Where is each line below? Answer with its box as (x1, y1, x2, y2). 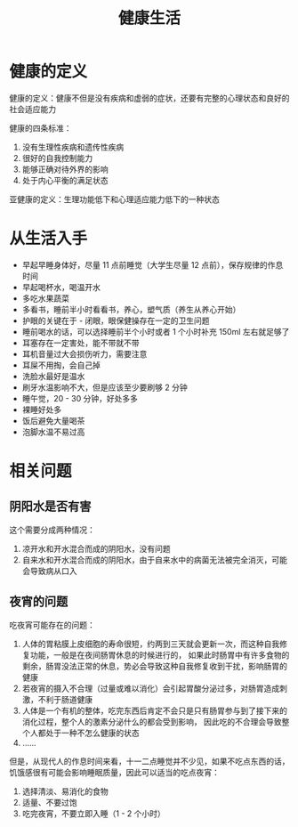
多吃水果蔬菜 (21, 293, 69, 304)
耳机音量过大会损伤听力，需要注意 (21, 348, 148, 359)
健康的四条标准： (9, 122, 72, 134)
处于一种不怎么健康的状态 (45, 727, 140, 738)
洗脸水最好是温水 (21, 370, 85, 381)
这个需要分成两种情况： (9, 524, 95, 535)
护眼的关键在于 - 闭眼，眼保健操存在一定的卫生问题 (21, 315, 211, 326)
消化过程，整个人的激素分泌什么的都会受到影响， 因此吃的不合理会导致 (21, 716, 282, 726)
